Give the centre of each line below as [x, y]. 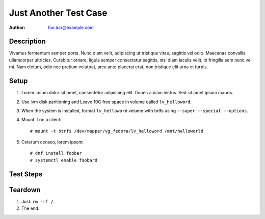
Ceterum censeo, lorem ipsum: [53, 142]
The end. [30, 208]
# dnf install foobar [56, 153]
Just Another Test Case [58, 13]
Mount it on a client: [41, 120]
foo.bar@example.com [71, 27]
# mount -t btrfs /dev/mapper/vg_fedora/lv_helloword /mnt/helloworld [117, 131]
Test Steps [26, 174]
